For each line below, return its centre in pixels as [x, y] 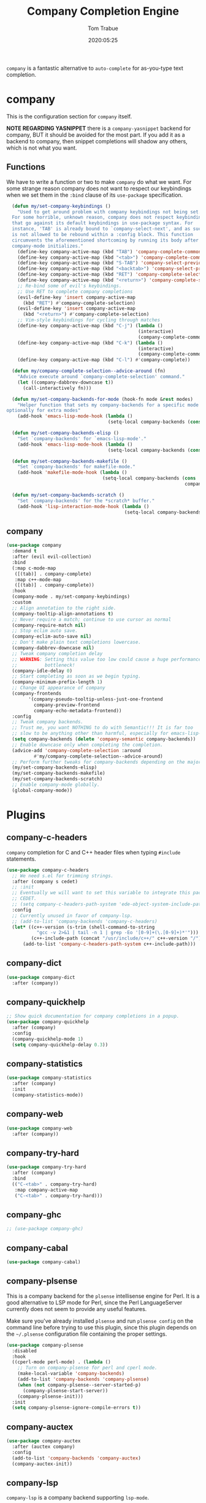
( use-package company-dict [41, 977]
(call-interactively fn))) [57, 388]
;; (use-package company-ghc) [45, 1229]
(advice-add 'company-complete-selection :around [76, 750]
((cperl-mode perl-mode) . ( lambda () [62, 1362]
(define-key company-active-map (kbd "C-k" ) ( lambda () [90, 343]
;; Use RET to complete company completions [75, 291]
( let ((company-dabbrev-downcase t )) [66, 382]
